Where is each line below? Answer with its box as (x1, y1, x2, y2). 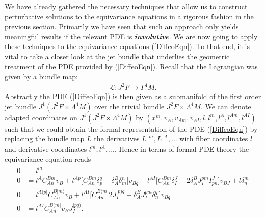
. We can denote (200, 101, 251, 111)
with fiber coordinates (179, 133, 248, 144)
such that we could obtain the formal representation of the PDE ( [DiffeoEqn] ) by (5, 123, 258, 134)
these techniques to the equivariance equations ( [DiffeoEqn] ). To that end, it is (5, 41, 250, 52)
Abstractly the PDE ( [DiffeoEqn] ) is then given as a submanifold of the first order (5, 91, 261, 102)
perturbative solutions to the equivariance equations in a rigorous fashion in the (5, 11, 254, 21)
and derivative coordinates (5, 143, 87, 154)
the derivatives (94, 133, 140, 144)
